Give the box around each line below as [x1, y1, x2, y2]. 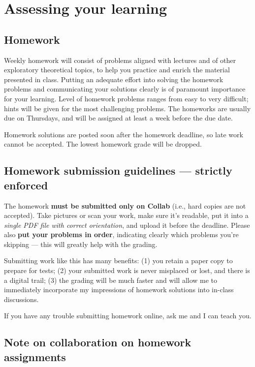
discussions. [4, 294, 39, 304]
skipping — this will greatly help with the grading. [4, 239, 158, 249]
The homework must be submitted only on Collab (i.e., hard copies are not [4, 200, 246, 211]
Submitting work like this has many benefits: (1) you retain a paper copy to [4, 255, 233, 266]
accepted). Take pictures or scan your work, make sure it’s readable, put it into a [4, 210, 249, 220]
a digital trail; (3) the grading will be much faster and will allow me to [4, 275, 218, 285]
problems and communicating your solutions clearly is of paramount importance [4, 84, 246, 94]
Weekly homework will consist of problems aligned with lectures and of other [4, 55, 236, 65]
